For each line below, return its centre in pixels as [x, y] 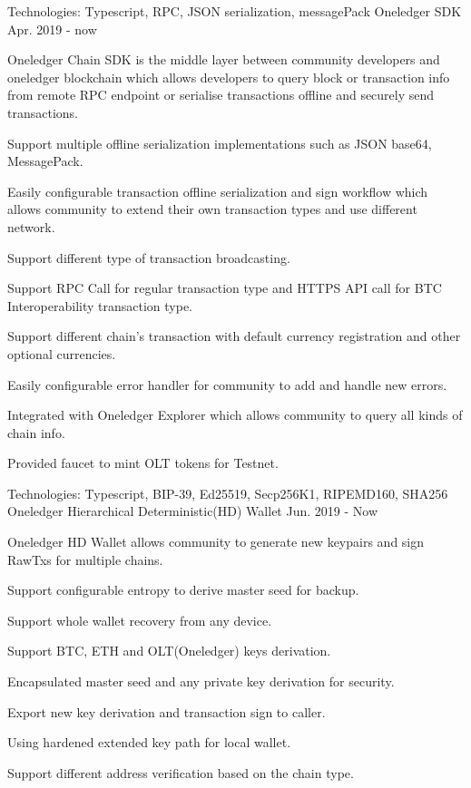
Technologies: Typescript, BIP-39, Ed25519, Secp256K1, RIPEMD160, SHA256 [228, 493]
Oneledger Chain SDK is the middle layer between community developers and [224, 59]
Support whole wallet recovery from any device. [140, 620]
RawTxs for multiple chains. [85, 559]
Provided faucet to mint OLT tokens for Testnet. [143, 463]
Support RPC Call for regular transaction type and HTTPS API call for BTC [225, 288]
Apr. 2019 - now [52, 29]
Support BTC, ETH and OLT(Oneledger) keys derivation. [169, 651]
